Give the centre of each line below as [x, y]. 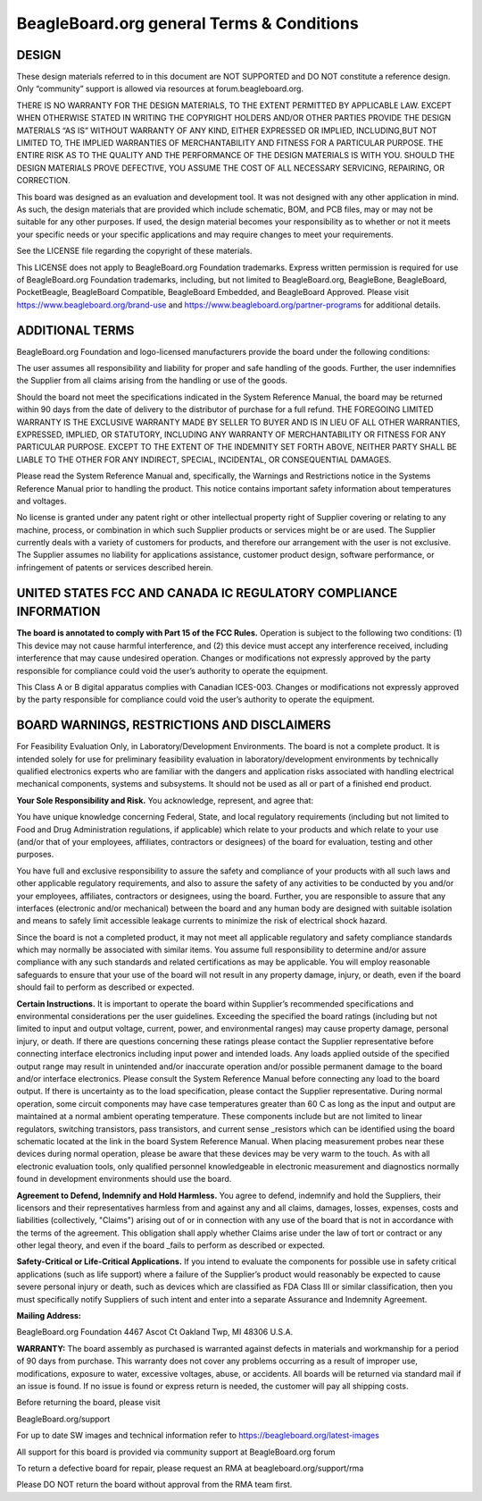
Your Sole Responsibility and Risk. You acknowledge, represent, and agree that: [165, 800]
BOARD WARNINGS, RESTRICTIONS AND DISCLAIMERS [174, 725]
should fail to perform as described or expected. [106, 987]
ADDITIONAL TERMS [75, 330]
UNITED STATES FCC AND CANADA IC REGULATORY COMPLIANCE [207, 593]
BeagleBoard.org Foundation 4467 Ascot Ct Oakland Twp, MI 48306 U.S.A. [155, 1332]
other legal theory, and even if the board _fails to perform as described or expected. [171, 1245]
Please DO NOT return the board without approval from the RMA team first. [154, 1485]
